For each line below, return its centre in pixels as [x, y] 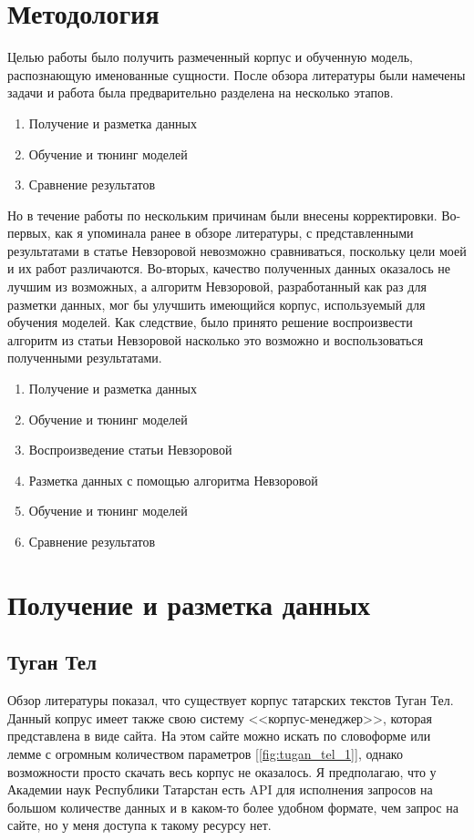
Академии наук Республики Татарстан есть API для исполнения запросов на [220, 789]
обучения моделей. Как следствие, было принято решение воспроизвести [210, 322]
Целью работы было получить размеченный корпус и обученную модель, [211, 57]
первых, [29, 233]
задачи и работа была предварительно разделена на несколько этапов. [201, 92]
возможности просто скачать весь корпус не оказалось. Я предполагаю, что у [222, 771]
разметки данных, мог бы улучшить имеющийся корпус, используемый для [216, 304]
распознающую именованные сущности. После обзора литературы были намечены [237, 74]
